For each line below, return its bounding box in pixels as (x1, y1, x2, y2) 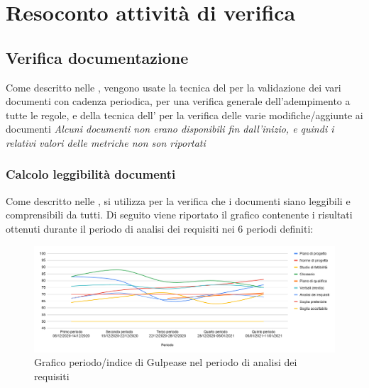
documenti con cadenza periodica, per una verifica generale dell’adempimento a (6, 94, 351, 109)
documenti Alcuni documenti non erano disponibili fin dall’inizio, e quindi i (6, 121, 334, 136)
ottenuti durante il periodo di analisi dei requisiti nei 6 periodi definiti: (6, 221, 314, 235)
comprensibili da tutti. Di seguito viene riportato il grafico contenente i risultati (6, 207, 353, 222)
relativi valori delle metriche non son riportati (6, 135, 206, 150)
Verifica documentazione (6, 46, 189, 68)
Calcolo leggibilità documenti (6, 165, 176, 183)
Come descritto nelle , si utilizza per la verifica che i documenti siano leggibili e (6, 193, 351, 208)
